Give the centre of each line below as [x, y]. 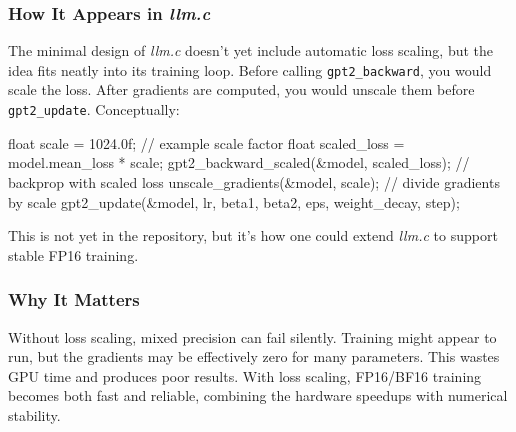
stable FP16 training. [73, 254]
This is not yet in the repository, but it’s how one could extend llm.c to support [253, 235]
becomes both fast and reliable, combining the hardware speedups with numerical [258, 395]
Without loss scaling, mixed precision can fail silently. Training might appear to [252, 336]
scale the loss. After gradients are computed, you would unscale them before [241, 89]
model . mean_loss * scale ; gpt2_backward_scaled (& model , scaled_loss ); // [239, 162]
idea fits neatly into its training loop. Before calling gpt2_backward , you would [250, 69]
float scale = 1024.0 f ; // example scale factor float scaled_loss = [206, 142]
